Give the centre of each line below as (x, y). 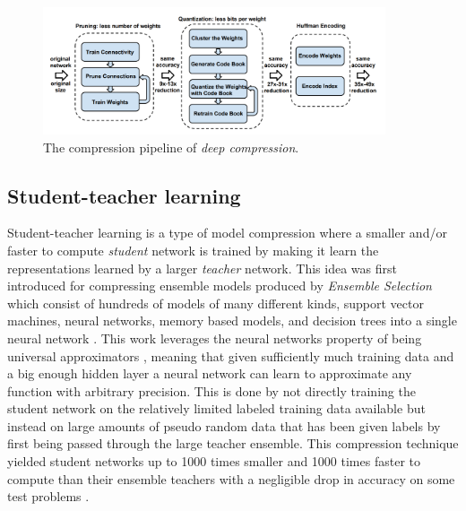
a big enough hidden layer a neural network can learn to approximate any (210, 373)
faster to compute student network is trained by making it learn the (193, 250)
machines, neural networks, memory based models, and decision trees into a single (232, 320)
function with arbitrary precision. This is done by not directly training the (211, 390)
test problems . (48, 496)
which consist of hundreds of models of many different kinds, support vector (216, 303)
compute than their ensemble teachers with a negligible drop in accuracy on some (231, 478)
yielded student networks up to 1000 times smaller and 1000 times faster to (214, 461)
